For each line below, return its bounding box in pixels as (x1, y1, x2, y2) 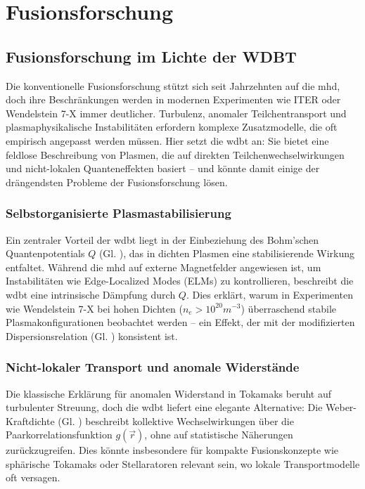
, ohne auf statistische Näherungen (144, 427, 293, 442)
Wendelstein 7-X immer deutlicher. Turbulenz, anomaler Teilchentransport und (6, 105, 347, 120)
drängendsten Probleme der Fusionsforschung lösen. (6, 174, 228, 189)
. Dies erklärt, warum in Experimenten (186, 287, 353, 301)
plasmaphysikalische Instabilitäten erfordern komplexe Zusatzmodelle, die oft (6, 119, 338, 134)
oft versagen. (6, 470, 60, 485)
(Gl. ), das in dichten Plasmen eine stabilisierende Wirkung (98, 246, 355, 261)
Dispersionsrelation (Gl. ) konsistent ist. (6, 328, 178, 343)
